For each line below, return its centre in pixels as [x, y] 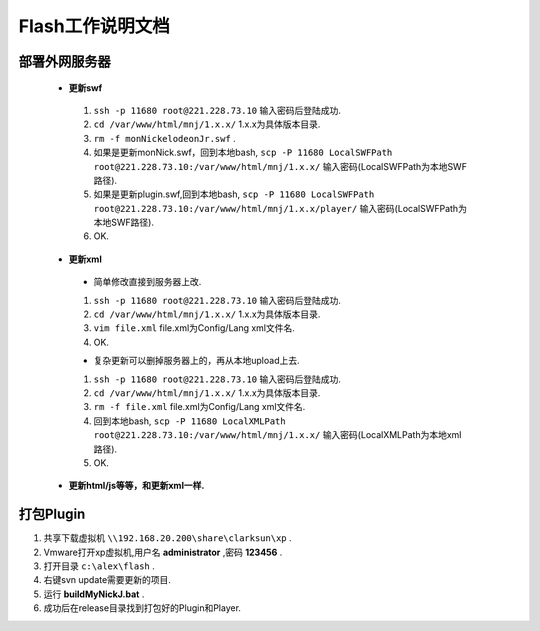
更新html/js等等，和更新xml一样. [136, 486]
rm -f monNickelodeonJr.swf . [165, 138]
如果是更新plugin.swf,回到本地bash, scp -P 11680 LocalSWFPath [234, 194]
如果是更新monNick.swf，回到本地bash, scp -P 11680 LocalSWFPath [243, 152]
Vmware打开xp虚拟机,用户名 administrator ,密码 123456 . [163, 552]
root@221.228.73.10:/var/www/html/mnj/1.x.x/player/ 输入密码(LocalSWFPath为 [280, 208]
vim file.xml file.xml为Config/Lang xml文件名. [194, 328]
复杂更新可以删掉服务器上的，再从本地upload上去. [196, 361]
